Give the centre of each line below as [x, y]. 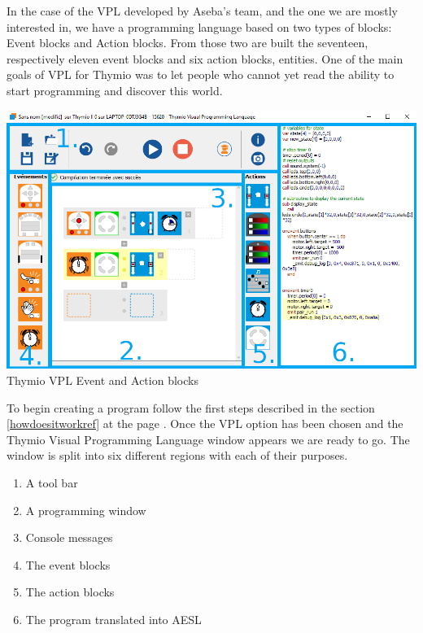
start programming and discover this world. [115, 90]
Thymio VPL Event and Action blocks [102, 380]
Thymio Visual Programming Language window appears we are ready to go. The [208, 439]
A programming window [86, 510]
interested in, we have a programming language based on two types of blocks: [199, 26]
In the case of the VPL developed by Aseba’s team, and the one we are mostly [202, 11]
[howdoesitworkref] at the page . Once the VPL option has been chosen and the [205, 423]
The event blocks [68, 564]
